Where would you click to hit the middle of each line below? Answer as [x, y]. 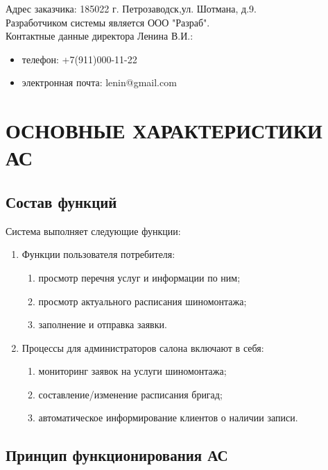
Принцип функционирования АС [117, 455]
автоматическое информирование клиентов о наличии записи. [168, 418]
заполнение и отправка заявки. [103, 324]
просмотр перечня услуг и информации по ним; [139, 277]
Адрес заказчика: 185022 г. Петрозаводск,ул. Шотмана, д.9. [131, 8]
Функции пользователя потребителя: [98, 254]
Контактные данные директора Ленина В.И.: [100, 36]
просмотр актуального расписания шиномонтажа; [143, 301]
